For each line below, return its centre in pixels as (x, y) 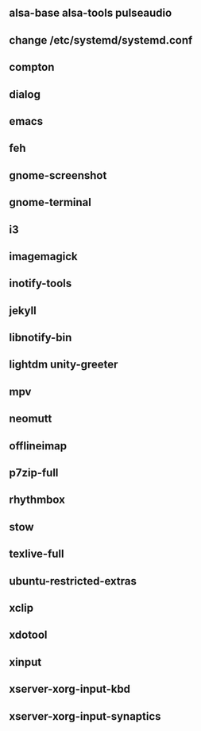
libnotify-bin (41, 338)
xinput (25, 662)
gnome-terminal (50, 202)
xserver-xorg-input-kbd (70, 689)
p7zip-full (34, 473)
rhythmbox (37, 500)
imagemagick (43, 257)
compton (32, 67)
